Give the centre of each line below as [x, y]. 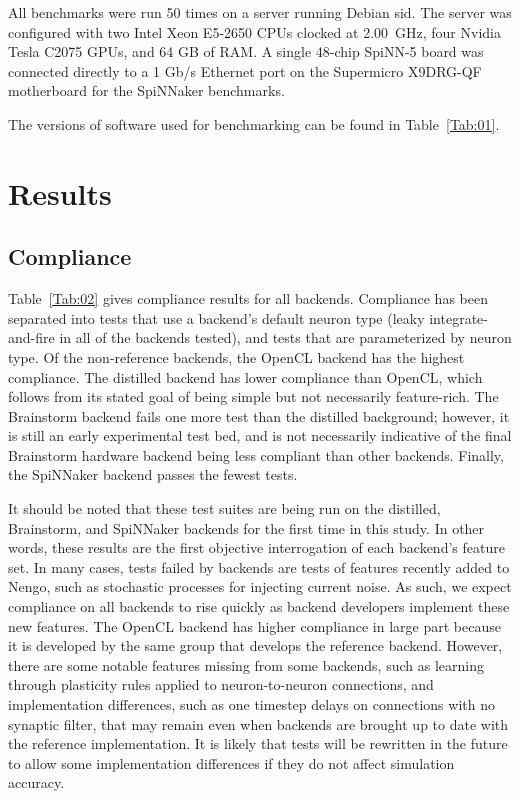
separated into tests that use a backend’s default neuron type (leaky [216, 317]
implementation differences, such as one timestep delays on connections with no [251, 704]
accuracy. [36, 782]
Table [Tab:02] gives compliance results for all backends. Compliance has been [248, 298]
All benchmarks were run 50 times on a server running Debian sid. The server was [260, 12]
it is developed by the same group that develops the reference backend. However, [255, 645]
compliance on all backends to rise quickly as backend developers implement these [259, 606]
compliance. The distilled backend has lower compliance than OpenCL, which [245, 376]
